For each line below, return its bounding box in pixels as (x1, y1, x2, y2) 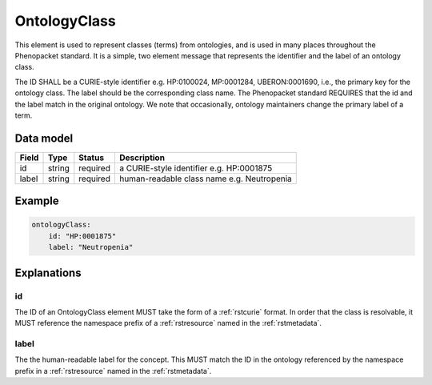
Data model (14, 131, 74, 145)
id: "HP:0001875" (48, 231, 117, 240)
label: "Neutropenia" (48, 243, 134, 252)
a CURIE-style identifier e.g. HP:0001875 (118, 162, 273, 174)
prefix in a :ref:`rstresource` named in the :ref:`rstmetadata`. (14, 366, 212, 375)
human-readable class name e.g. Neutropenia (118, 173, 292, 184)
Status (78, 152, 104, 163)
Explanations (14, 266, 82, 279)
